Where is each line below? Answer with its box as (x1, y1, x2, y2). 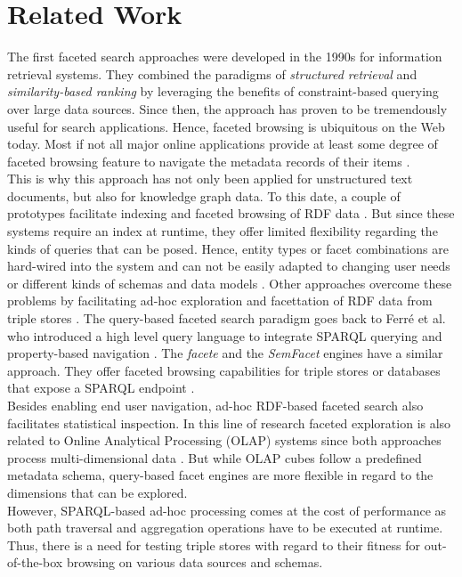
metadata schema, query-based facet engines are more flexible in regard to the (7, 466, 434, 484)
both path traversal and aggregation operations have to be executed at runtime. (7, 518, 443, 537)
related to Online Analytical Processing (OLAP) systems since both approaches (7, 431, 442, 450)
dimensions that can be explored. (7, 483, 188, 501)
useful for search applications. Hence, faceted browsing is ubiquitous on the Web (7, 117, 445, 135)
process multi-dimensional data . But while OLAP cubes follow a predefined (7, 448, 422, 467)
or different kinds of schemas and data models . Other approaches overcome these (7, 273, 452, 292)
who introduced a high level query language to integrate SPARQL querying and (7, 326, 442, 345)
